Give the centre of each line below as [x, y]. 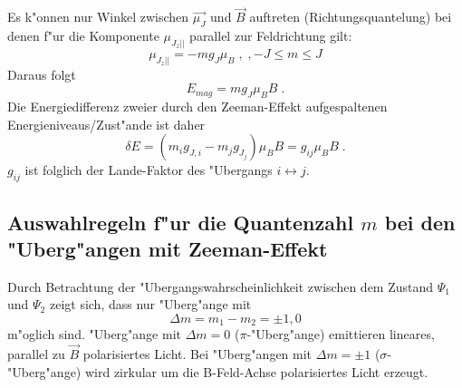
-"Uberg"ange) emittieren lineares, [341, 334]
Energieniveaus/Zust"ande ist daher [106, 124]
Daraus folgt [42, 74]
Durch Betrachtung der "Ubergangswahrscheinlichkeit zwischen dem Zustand [221, 286]
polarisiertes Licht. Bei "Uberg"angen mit [197, 354]
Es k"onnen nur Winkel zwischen [98, 17]
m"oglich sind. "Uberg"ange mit [94, 334]
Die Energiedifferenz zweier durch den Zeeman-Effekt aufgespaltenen [197, 107]
